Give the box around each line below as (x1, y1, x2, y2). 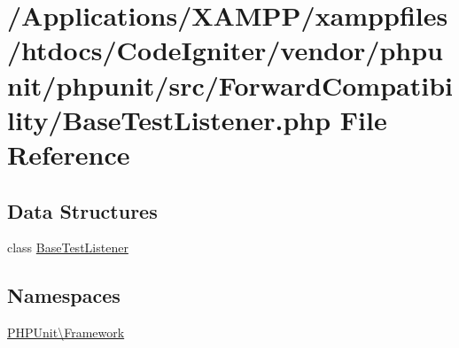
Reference (7, 135, 130, 172)
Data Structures (7, 197, 158, 224)
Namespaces (7, 282, 121, 309)
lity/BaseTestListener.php (7, 101, 331, 137)
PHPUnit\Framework (7, 323, 125, 342)
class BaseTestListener (7, 238, 128, 257)
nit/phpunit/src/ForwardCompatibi (7, 66, 453, 103)
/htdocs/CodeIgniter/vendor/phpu (7, 32, 443, 68)
